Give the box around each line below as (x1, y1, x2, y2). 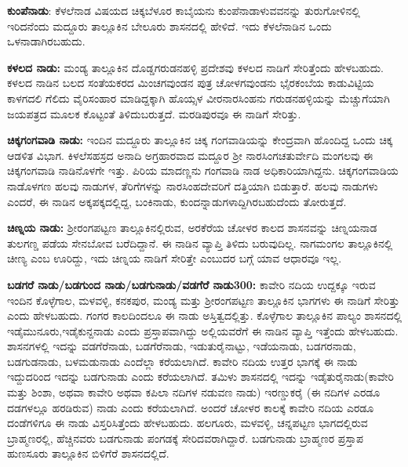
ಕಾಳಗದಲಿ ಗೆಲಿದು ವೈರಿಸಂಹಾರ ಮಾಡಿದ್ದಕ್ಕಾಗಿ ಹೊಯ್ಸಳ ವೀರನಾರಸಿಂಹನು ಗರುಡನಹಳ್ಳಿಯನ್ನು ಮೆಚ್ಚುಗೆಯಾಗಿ (7, 89, 390, 106)
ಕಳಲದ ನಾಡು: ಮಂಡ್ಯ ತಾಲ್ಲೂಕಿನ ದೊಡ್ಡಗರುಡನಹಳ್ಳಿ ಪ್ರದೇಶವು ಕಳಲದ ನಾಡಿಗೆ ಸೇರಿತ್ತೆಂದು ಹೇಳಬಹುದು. (7, 59, 384, 75)
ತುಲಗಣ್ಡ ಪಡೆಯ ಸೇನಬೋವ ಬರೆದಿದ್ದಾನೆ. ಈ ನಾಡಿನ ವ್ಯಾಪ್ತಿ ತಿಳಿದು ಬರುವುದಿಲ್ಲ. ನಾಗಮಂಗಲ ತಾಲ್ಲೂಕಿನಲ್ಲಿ (7, 234, 393, 251)
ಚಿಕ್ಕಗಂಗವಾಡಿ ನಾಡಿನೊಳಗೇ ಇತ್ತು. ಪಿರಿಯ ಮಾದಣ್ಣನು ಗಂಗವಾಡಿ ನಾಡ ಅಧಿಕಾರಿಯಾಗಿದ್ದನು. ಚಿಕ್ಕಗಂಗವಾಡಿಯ (7, 162, 399, 179)
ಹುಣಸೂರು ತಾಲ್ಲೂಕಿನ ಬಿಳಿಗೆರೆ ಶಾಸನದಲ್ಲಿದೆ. (7, 445, 169, 462)
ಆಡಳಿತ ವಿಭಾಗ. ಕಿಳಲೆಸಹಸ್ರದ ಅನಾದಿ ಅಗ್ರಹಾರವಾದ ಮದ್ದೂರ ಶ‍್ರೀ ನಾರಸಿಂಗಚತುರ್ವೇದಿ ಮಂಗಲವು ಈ (7, 147, 373, 163)
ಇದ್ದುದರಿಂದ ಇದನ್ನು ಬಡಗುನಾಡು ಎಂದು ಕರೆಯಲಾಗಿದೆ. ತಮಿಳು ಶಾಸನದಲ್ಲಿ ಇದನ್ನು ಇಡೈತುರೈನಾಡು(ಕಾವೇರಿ (7, 368, 394, 385)
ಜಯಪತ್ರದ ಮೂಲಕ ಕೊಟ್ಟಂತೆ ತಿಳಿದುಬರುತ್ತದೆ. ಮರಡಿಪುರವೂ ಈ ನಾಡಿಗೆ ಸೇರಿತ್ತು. (7, 105, 301, 121)
